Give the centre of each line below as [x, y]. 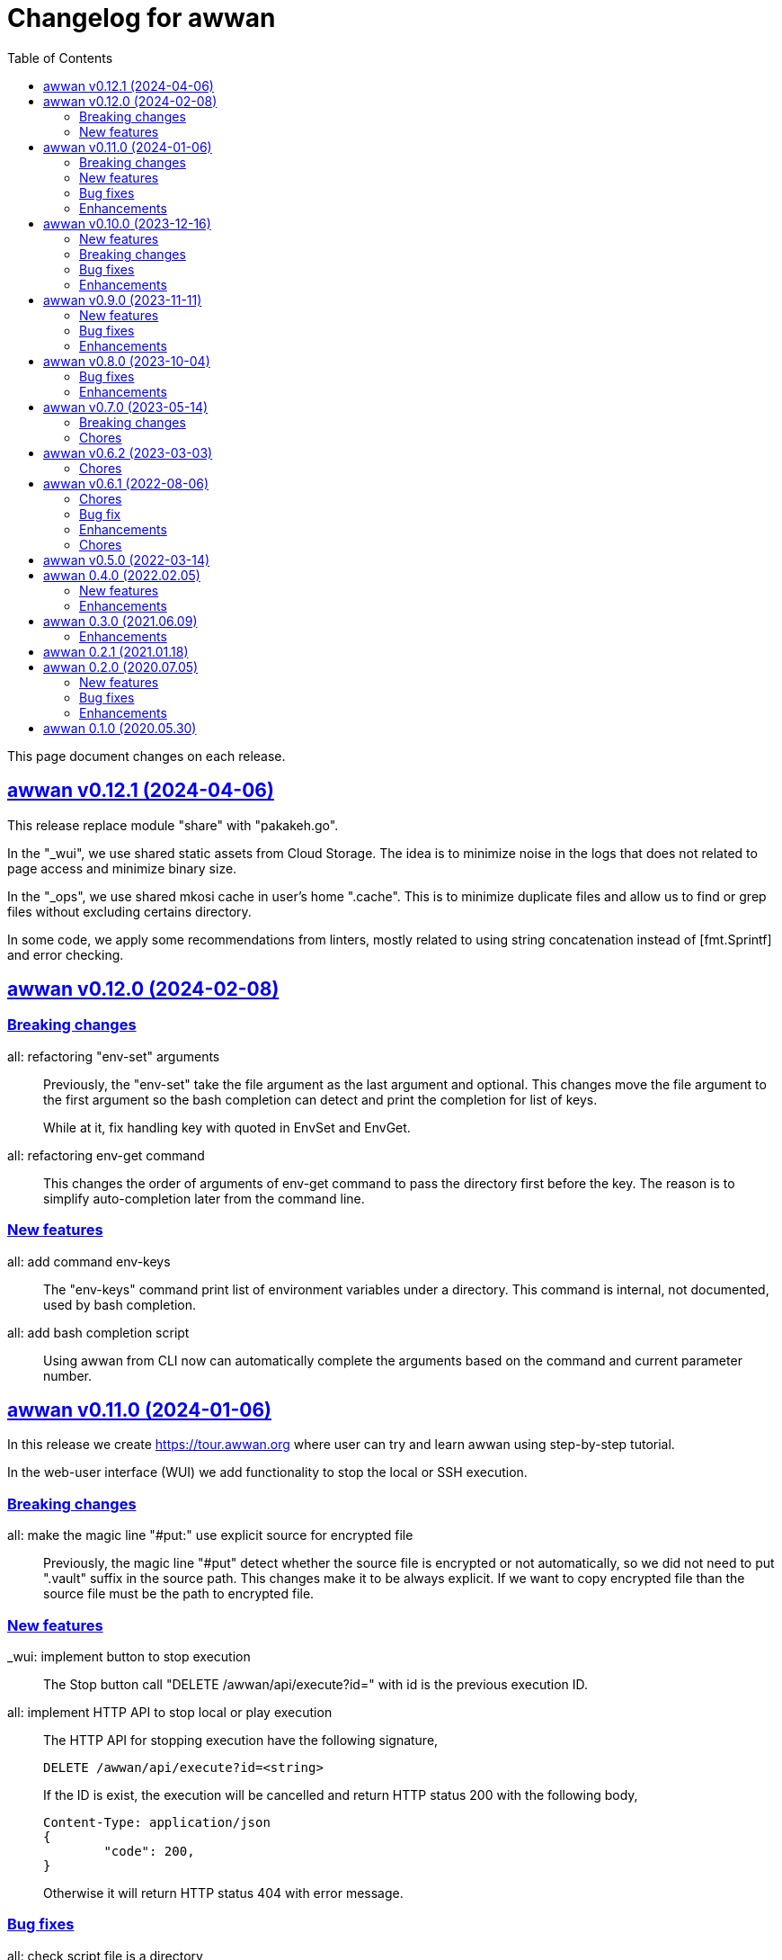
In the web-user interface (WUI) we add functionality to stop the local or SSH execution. [267, 1472]
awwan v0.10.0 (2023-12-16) [127, 223]
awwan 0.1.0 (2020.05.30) [120, 728]
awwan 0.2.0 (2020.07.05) [121, 667]
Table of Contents [60, 58]
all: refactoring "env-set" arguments [114, 1056]
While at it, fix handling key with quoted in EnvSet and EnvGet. [227, 1127]
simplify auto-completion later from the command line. [204, 1198]
